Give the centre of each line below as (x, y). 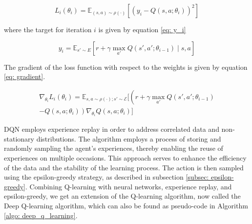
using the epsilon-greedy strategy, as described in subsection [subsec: (106, 177)
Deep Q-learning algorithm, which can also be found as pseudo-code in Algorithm (126, 206)
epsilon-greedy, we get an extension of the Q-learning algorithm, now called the (122, 196)
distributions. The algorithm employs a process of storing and (129, 138)
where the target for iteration (48, 29)
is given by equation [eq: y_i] (142, 29)
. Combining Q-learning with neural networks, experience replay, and (129, 186)
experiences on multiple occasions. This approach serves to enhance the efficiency (125, 158)
